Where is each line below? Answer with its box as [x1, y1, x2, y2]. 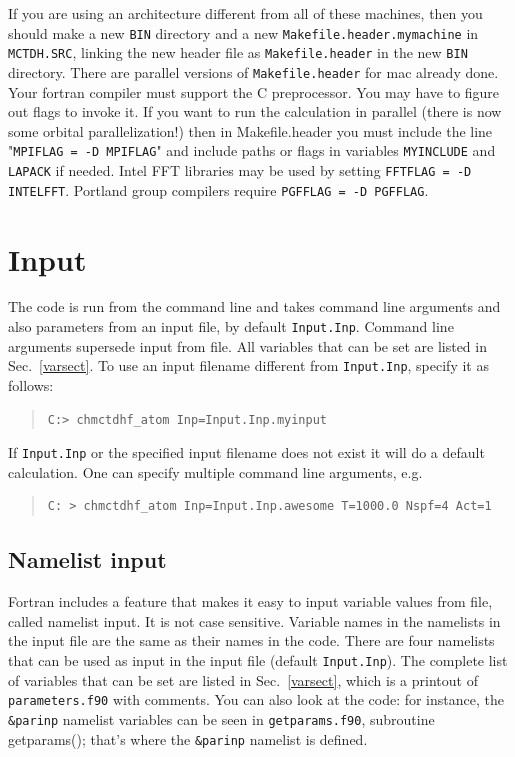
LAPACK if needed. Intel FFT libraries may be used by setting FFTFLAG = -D [8, 160, 472, 180]
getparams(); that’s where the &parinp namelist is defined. [8, 728, 368, 749]
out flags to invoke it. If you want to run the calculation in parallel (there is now [8, 101, 502, 122]
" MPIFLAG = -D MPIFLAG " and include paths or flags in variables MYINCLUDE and [8, 140, 496, 161]
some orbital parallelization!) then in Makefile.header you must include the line [8, 120, 493, 141]
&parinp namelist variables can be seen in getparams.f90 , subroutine [8, 708, 435, 729]
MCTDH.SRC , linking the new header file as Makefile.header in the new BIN [8, 42, 468, 63]
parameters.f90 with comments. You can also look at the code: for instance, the [8, 689, 504, 710]
